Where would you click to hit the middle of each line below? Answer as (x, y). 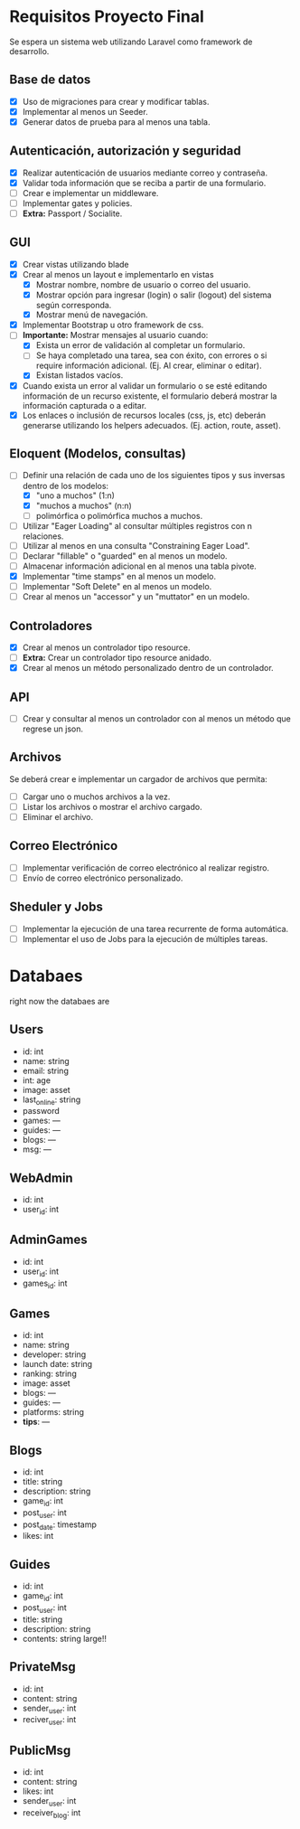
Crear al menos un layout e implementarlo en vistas (118, 274)
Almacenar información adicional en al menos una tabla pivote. (140, 566)
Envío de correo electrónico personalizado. (103, 878)
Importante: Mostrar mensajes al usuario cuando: (115, 335)
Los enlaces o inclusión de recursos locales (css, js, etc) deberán (144, 415)
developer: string (54, 1354)
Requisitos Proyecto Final (107, 17)
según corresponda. (74, 306)
